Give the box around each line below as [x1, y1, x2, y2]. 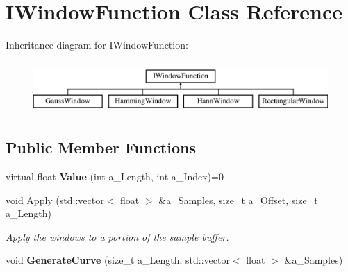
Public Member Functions [6, 137, 196, 158]
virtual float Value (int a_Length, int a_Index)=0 [6, 169, 224, 184]
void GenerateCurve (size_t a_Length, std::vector [6, 253, 230, 267]
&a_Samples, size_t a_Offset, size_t [158, 192, 318, 207]
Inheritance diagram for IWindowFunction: [6, 37, 188, 52]
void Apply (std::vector [6, 192, 104, 207]
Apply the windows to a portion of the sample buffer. [6, 229, 229, 244]
